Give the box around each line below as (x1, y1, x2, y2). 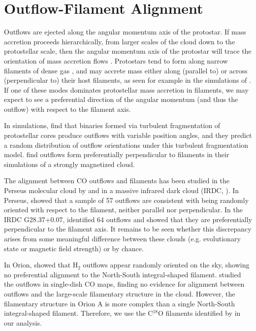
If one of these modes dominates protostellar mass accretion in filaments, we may (4, 84, 249, 95)
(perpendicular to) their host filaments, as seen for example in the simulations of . (4, 75, 251, 85)
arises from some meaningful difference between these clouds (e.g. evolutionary (4, 233, 241, 243)
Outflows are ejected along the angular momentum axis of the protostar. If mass (4, 27, 246, 37)
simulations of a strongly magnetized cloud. (4, 159, 135, 169)
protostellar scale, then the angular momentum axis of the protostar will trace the (4, 46, 252, 56)
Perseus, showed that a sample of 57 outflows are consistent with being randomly (4, 195, 249, 205)
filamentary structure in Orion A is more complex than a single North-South (4, 298, 235, 308)
